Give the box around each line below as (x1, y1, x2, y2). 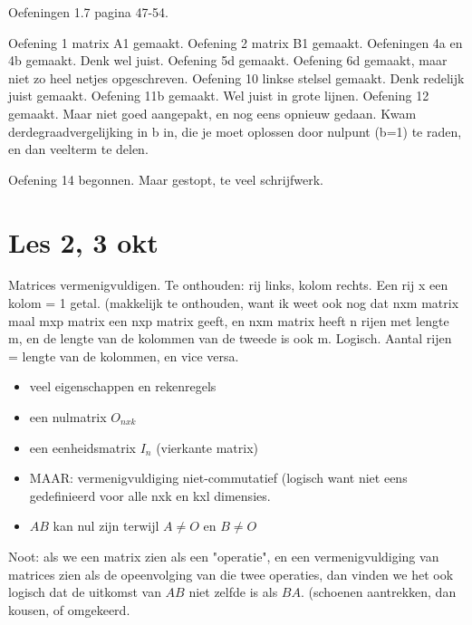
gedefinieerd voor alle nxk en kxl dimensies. (29, 486, 271, 505)
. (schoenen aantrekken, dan (300, 582, 457, 601)
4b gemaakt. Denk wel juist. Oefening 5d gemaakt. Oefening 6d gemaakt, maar (8, 51, 448, 70)
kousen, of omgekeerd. (8, 600, 130, 619)
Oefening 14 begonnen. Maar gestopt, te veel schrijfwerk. (8, 169, 323, 188)
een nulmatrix (29, 408, 107, 427)
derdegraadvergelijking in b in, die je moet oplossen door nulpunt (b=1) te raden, (8, 121, 462, 140)
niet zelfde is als (188, 582, 278, 601)
